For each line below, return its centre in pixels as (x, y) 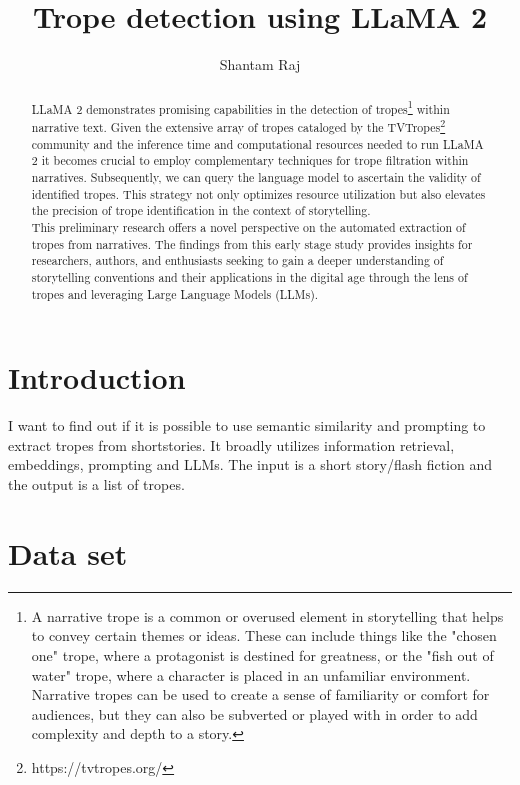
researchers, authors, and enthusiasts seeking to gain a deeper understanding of (237, 260)
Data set (68, 552)
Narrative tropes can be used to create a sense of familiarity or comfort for (260, 694)
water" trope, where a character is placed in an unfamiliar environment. (251, 674)
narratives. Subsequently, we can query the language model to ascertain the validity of (256, 177)
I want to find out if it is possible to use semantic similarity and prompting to (247, 425)
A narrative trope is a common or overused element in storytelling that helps (267, 615)
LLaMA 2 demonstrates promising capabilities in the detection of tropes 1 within (240, 107)
